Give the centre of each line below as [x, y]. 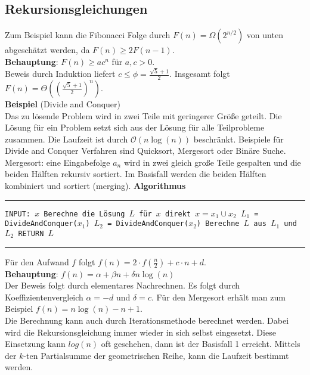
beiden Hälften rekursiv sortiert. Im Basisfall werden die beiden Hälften [136, 174]
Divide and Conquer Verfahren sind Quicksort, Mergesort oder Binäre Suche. [145, 151]
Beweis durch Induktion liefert [60, 74]
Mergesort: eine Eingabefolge [58, 162]
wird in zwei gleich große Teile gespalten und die [212, 162]
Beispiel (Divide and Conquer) [63, 103]
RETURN [31, 233]
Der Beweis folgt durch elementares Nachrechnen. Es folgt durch [123, 285]
